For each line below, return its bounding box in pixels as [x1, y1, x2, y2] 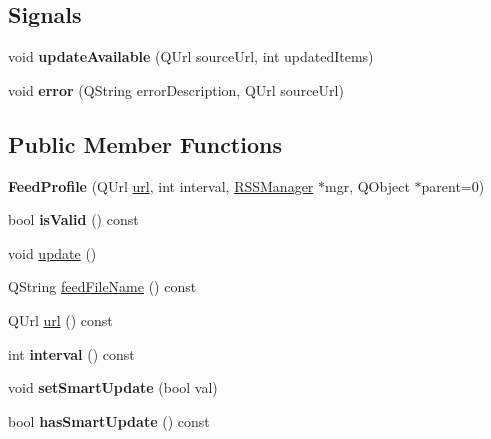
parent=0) [421, 175, 485, 196]
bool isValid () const [8, 209, 139, 230]
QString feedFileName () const [8, 276, 197, 297]
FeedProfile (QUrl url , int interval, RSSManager [8, 175, 314, 196]
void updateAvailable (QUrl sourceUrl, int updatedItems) [8, 46, 374, 67]
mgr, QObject [325, 175, 410, 196]
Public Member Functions [8, 128, 282, 159]
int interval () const [8, 343, 135, 364]
